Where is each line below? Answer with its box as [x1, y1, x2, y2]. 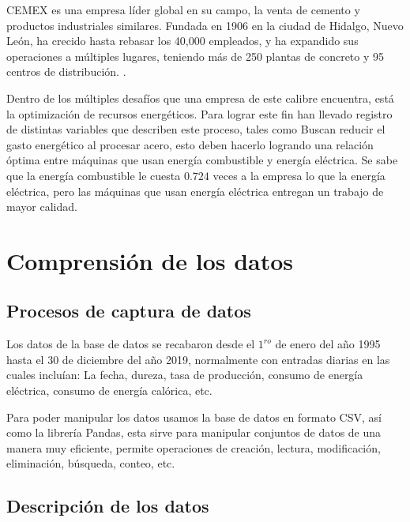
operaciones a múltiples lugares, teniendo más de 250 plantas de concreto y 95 [6, 47, 385, 64]
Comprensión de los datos [6, 244, 294, 276]
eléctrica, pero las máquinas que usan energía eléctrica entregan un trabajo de [6, 182, 384, 199]
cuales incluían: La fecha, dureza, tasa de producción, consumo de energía [6, 366, 363, 383]
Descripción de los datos [6, 494, 209, 518]
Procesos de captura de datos [6, 299, 251, 323]
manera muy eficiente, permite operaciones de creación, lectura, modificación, [6, 439, 381, 456]
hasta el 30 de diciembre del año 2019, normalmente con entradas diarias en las [6, 351, 390, 367]
